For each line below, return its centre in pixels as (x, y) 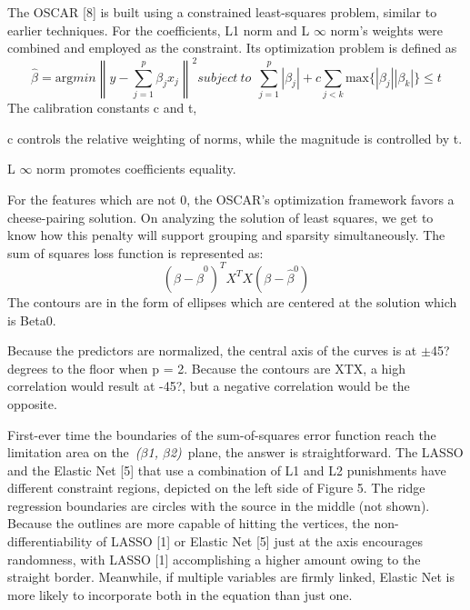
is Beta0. (32, 320)
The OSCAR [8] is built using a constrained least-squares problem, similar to (222, 12)
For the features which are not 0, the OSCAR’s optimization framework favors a (231, 200)
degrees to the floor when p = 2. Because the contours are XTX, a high (207, 368)
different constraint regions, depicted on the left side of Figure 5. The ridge (216, 488)
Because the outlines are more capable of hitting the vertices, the (189, 523)
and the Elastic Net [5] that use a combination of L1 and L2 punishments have (227, 470)
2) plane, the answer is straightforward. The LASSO (316, 452)
